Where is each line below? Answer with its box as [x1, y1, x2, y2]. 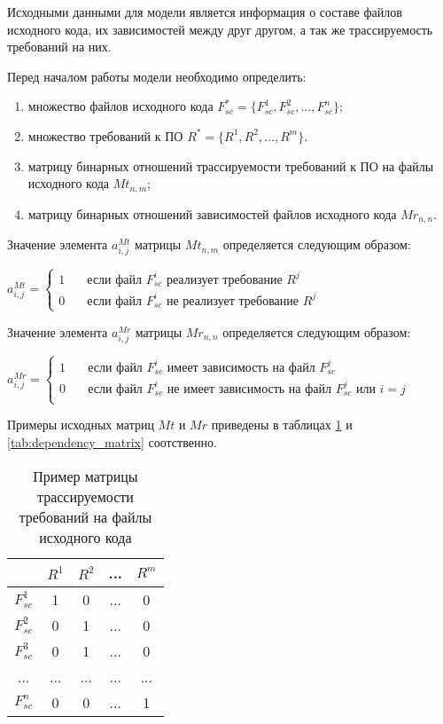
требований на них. [7, 37, 112, 56]
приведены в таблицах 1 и [211, 415, 353, 434]
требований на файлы [19, 506, 152, 527]
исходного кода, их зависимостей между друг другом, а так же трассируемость [7, 20, 433, 38]
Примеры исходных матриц [7, 415, 154, 434]
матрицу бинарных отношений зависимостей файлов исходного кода [27, 204, 397, 223]
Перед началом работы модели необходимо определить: [7, 67, 307, 85]
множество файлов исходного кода [27, 97, 214, 115]
